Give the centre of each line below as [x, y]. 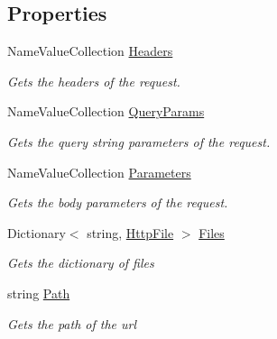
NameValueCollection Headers [90, 51]
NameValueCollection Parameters [99, 172]
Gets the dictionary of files [81, 263]
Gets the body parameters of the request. [118, 202]
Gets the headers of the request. [94, 81]
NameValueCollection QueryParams [106, 111]
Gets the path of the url [72, 323]
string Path [39, 293]
